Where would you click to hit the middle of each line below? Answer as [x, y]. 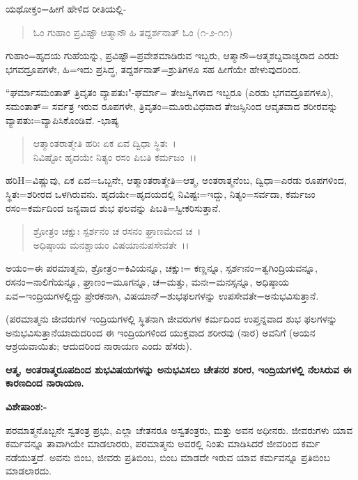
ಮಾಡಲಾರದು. [29, 471]
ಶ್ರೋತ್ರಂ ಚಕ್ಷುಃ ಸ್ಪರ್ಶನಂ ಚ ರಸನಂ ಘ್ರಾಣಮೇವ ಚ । [117, 231]
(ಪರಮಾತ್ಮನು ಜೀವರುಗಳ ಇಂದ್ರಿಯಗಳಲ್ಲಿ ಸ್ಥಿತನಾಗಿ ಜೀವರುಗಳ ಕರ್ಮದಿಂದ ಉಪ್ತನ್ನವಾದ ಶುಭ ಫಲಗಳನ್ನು [172, 319]
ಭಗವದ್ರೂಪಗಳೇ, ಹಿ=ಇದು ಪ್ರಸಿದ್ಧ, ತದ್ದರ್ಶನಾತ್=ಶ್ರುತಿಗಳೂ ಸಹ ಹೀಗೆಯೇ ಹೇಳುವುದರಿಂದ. [153, 69]
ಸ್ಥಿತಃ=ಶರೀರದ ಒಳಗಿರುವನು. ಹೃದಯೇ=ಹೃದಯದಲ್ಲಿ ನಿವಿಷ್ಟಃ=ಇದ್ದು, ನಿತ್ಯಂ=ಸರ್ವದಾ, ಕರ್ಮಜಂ [161, 193]
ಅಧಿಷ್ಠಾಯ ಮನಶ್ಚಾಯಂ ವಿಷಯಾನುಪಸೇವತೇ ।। [111, 244]
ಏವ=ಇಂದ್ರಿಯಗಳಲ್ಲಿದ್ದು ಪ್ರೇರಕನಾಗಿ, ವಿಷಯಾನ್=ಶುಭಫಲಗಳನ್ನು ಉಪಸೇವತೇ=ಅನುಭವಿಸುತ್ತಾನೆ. [162, 295]
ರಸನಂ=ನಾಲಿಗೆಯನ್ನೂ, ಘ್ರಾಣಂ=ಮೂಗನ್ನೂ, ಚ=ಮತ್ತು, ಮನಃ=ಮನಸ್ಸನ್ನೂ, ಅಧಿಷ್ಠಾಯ [147, 281]
